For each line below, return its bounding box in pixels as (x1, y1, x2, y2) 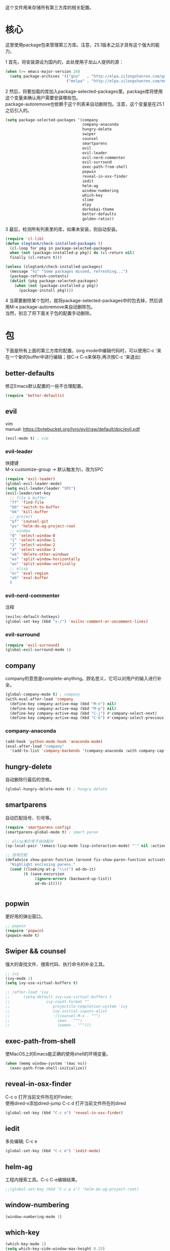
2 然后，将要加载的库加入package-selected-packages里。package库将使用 (5, 88, 163, 94)
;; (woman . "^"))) (5, 1023, 92, 1028)
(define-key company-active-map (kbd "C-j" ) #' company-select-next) (10, 711, 157, 716)
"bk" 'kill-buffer (10, 509, 49, 514)
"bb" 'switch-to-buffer (10, 505, 60, 510)
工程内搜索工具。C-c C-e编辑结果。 (5, 1176, 80, 1183)
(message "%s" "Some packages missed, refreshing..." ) (10, 269, 128, 274)
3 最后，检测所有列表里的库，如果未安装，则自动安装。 (5, 226, 120, 232)
